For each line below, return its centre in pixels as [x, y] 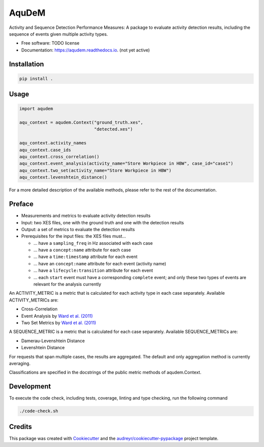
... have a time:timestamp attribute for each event [86, 257]
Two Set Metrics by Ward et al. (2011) [59, 323]
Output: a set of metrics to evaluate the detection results [78, 229]
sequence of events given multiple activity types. [58, 34]
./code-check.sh [39, 411]
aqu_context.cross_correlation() [59, 157]
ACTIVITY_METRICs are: [34, 300]
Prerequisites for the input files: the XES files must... [74, 236]
